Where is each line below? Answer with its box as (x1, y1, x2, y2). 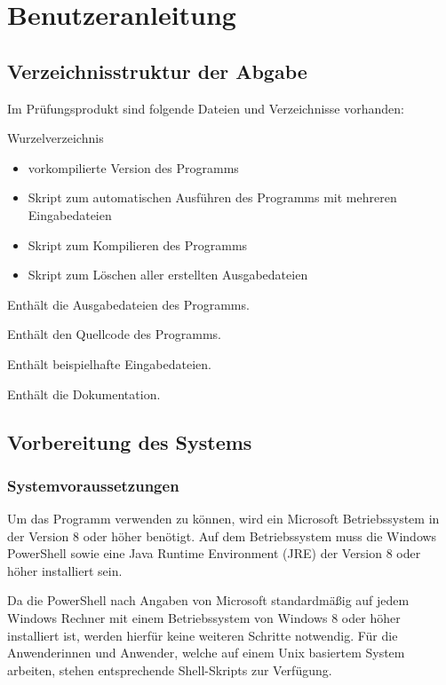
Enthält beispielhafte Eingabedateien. (7, 354, 211, 373)
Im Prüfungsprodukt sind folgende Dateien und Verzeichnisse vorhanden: (7, 98, 404, 117)
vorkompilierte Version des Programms (28, 158, 239, 177)
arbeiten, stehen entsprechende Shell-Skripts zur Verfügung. (7, 660, 332, 679)
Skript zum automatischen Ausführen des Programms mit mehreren (28, 188, 397, 207)
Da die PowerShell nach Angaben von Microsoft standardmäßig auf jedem (7, 591, 410, 610)
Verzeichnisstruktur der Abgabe (7, 57, 307, 84)
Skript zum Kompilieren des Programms (28, 235, 248, 254)
